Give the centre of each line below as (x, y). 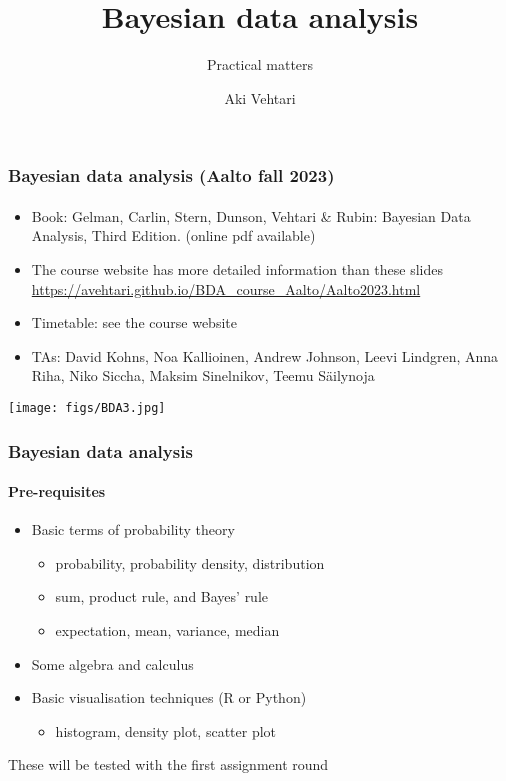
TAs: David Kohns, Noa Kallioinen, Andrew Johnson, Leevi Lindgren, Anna (265, 355)
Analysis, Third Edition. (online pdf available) (173, 235)
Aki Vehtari (260, 97)
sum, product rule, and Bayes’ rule (162, 596)
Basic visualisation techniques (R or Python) (169, 697)
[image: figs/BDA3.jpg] (87, 407)
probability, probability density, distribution (190, 562)
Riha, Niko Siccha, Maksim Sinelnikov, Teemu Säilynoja (203, 375)
